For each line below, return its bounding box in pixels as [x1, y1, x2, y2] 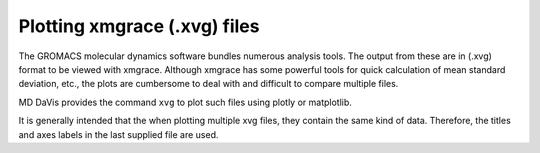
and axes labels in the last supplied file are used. [18, 128, 219, 140]
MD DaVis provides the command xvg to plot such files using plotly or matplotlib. [18, 96, 352, 108]
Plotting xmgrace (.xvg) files [18, 15, 260, 37]
